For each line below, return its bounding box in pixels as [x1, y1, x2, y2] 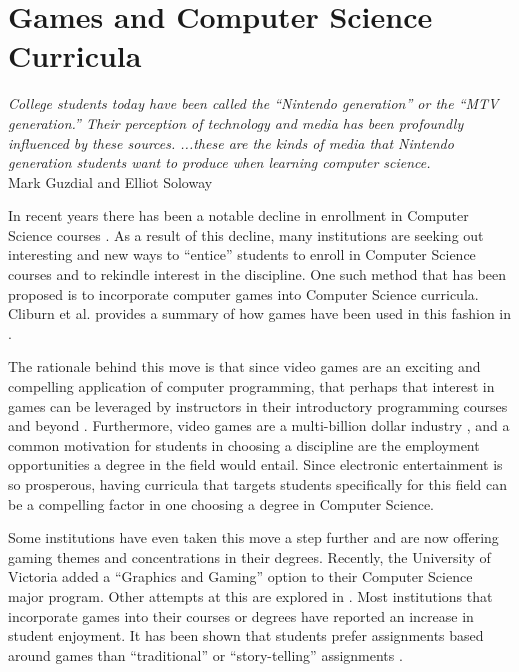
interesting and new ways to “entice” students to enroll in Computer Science [8, 244, 476, 265]
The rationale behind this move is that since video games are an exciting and [8, 356, 481, 377]
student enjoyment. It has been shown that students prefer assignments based [8, 625, 484, 646]
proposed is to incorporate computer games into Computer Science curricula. [8, 283, 479, 304]
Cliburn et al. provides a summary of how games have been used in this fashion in [8, 303, 512, 324]
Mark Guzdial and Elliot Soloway [8, 171, 213, 192]
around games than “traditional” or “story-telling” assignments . [8, 644, 403, 665]
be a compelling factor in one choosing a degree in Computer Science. [8, 493, 435, 514]
